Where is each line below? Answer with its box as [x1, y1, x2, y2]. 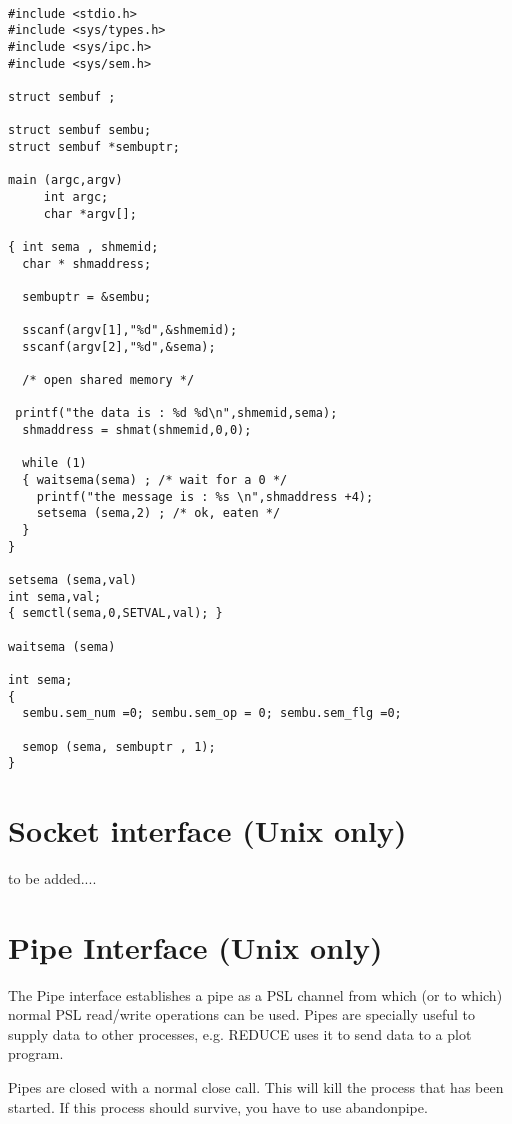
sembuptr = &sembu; [22, 289, 152, 304]
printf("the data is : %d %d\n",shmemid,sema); [15, 406, 338, 421]
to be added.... [8, 867, 97, 888]
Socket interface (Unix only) [8, 810, 407, 851]
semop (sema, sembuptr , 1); [22, 739, 216, 754]
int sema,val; [8, 589, 102, 604]
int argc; [43, 189, 109, 204]
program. [8, 1043, 64, 1064]
